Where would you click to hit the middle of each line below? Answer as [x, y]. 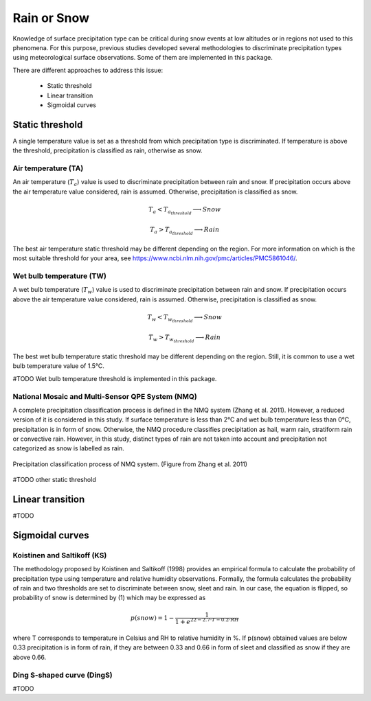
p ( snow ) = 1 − [152, 618]
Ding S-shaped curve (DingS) [63, 675]
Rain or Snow [51, 18]
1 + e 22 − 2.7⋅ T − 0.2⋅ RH [207, 621]
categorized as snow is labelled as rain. [69, 448]
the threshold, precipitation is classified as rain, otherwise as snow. [108, 150]
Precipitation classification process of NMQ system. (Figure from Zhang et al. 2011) [130, 464]
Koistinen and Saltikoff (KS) [60, 555]
